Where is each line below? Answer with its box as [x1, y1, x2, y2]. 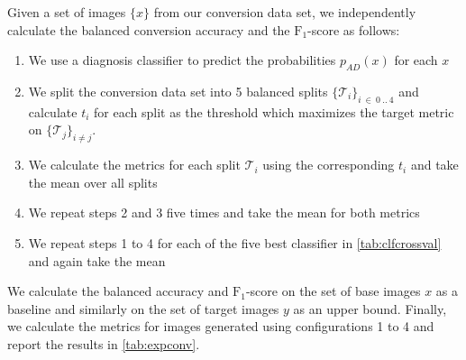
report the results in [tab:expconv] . [7, 334, 200, 353]
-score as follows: [307, 20, 400, 39]
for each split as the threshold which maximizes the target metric [94, 102, 454, 121]
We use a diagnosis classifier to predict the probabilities [28, 51, 336, 69]
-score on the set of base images [245, 282, 421, 300]
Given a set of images [7, 3, 126, 21]
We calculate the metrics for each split [28, 155, 241, 174]
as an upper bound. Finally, [293, 299, 447, 318]
